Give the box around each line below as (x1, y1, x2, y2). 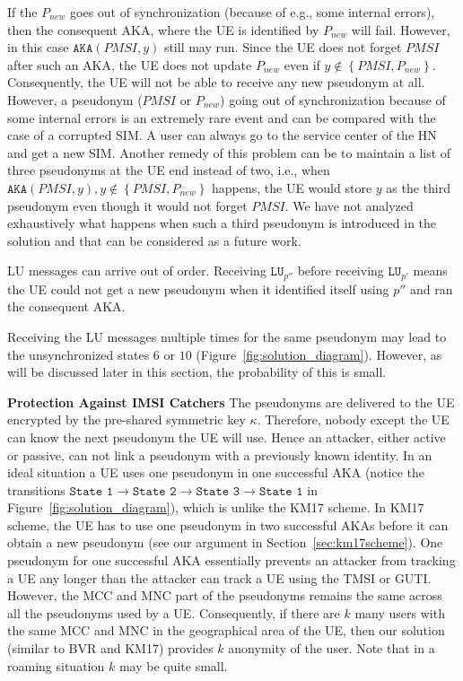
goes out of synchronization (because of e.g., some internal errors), (70, 3, 435, 21)
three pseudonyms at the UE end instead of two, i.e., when (7, 161, 330, 179)
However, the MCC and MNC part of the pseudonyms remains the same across (7, 586, 442, 605)
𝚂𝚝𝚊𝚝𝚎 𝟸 (132, 485, 177, 498)
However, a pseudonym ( (7, 90, 143, 109)
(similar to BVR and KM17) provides (7, 639, 214, 658)
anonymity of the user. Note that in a (228, 639, 435, 658)
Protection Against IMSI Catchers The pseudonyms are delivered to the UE (7, 392, 455, 411)
